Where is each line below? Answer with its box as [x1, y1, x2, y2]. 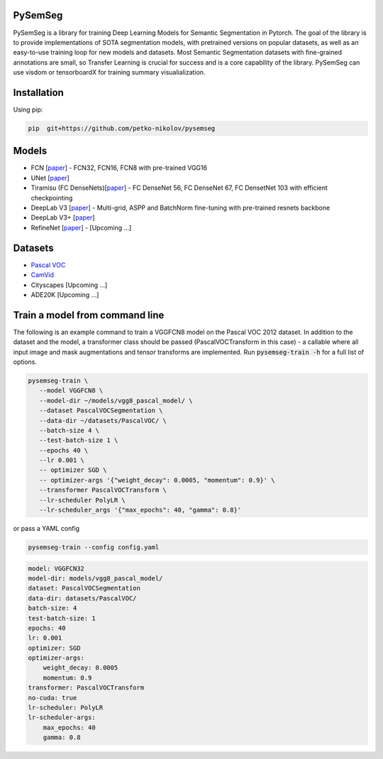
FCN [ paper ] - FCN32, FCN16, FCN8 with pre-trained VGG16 [30, 163, 208, 172]
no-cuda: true [28, 694, 77, 701]
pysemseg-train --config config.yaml [28, 544, 160, 551]
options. [13, 357, 38, 366]
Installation [13, 86, 64, 99]
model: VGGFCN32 [28, 564, 85, 572]
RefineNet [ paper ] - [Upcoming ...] [30, 223, 132, 232]
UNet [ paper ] [30, 173, 70, 182]
